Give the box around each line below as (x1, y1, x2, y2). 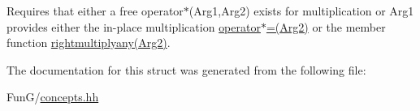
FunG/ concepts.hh (6, 88, 99, 105)
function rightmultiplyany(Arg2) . (6, 34, 171, 51)
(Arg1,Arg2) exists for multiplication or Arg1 (188, 2, 414, 19)
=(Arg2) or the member (266, 18, 386, 35)
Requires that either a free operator (6, 2, 184, 19)
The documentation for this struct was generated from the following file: (6, 61, 366, 78)
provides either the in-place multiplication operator (6, 18, 261, 35)
